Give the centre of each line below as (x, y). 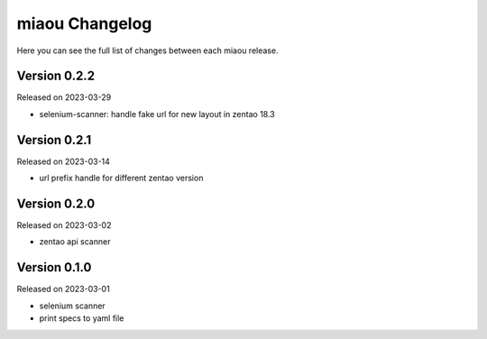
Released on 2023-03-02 (64, 225)
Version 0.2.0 (56, 203)
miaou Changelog (84, 23)
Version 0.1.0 (54, 267)
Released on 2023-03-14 (63, 161)
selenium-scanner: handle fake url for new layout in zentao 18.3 (157, 114)
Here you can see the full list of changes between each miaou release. (147, 50)
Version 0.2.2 (55, 76)
